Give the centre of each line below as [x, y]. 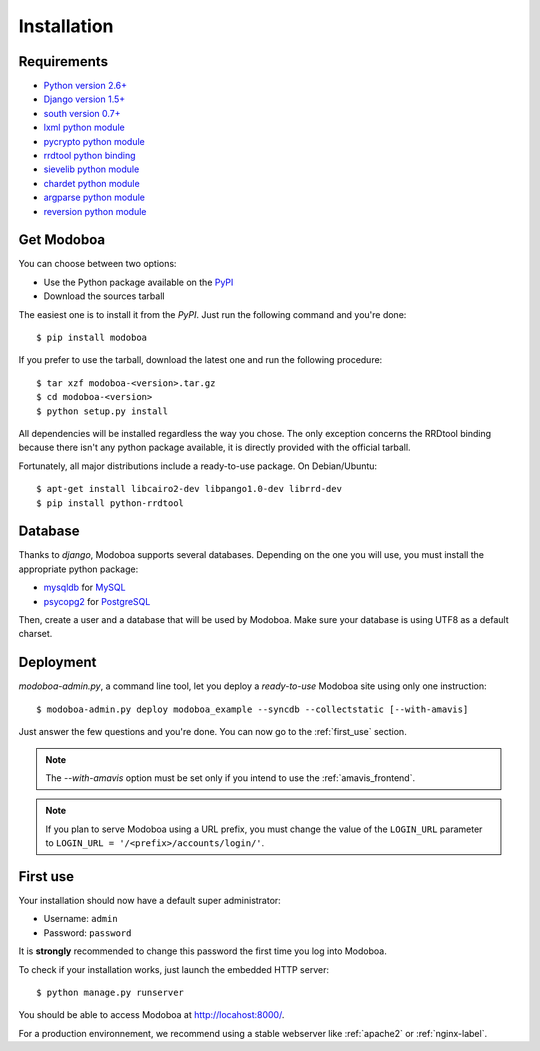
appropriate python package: [78, 569]
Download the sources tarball [104, 296]
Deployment [57, 662]
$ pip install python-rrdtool [110, 503]
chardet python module [91, 183]
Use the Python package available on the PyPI [138, 282]
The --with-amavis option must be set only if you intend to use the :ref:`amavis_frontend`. [230, 777]
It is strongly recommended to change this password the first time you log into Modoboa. [202, 951]
